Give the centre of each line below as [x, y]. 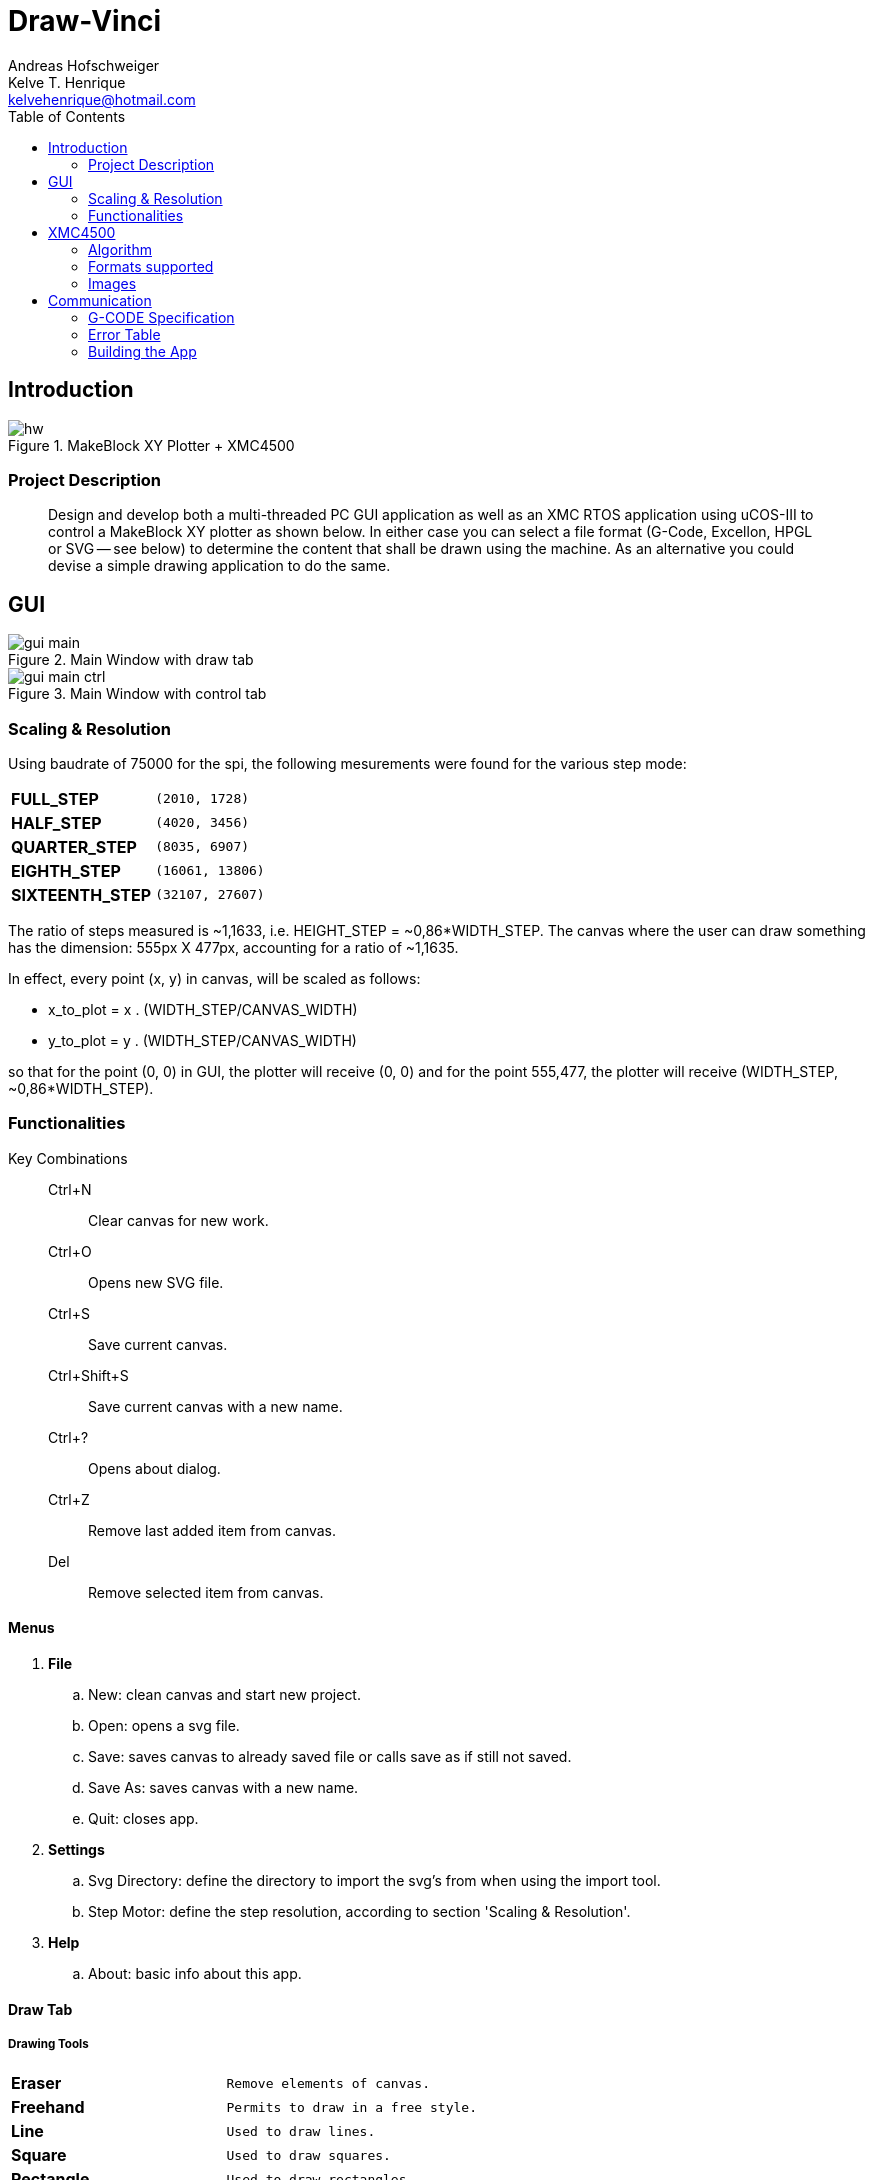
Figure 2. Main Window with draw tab [131, 660]
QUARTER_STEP [74, 846]
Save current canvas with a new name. [215, 1406]
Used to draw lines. [301, 2131]
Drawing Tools [48, 2043]
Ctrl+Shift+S [88, 1375]
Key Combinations [68, 1158]
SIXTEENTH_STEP [81, 894]
